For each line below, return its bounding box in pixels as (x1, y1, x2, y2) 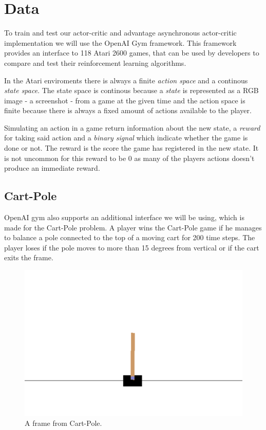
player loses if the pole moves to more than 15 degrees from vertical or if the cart (4, 242, 259, 253)
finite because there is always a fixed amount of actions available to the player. (4, 105, 252, 116)
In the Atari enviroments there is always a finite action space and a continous (4, 75, 248, 85)
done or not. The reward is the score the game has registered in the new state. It (4, 142, 259, 153)
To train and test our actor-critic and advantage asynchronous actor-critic (4, 27, 237, 38)
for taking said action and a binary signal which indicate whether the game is (4, 132, 248, 143)
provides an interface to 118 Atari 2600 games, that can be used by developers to (4, 47, 259, 58)
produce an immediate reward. (4, 163, 100, 173)
